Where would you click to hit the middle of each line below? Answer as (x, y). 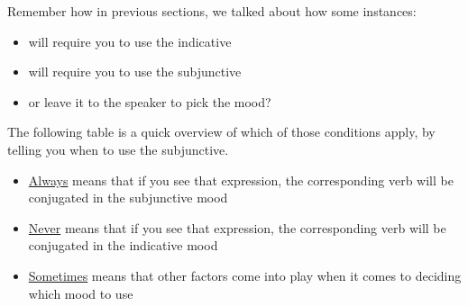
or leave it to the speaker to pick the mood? (150, 101)
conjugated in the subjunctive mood (128, 198)
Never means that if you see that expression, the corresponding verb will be (237, 227)
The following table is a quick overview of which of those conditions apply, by (221, 132)
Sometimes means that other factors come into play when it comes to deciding (245, 275)
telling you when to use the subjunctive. (118, 149)
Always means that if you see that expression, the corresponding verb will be (241, 180)
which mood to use (81, 293)
